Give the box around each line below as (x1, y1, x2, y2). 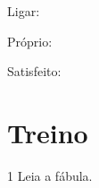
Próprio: (7, 31, 53, 50)
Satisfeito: (7, 62, 62, 81)
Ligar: (7, 2, 40, 20)
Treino (7, 114, 88, 150)
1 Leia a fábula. (7, 166, 93, 184)
